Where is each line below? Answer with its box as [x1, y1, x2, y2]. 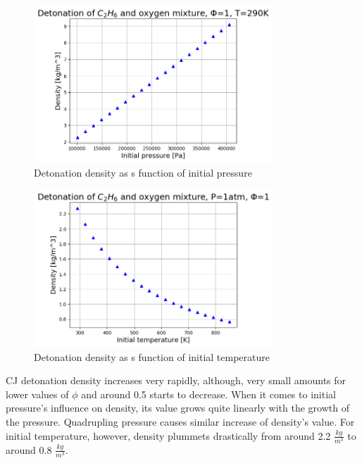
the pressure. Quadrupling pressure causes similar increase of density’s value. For [6, 414, 355, 429]
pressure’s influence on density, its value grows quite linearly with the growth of [6, 400, 349, 415]
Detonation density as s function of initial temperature [34, 349, 270, 364]
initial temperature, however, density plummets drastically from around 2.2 [6, 428, 331, 443]
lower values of [6, 386, 69, 401]
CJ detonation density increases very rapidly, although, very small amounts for [6, 373, 347, 388]
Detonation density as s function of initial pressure [34, 165, 252, 179]
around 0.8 [6, 442, 52, 457]
